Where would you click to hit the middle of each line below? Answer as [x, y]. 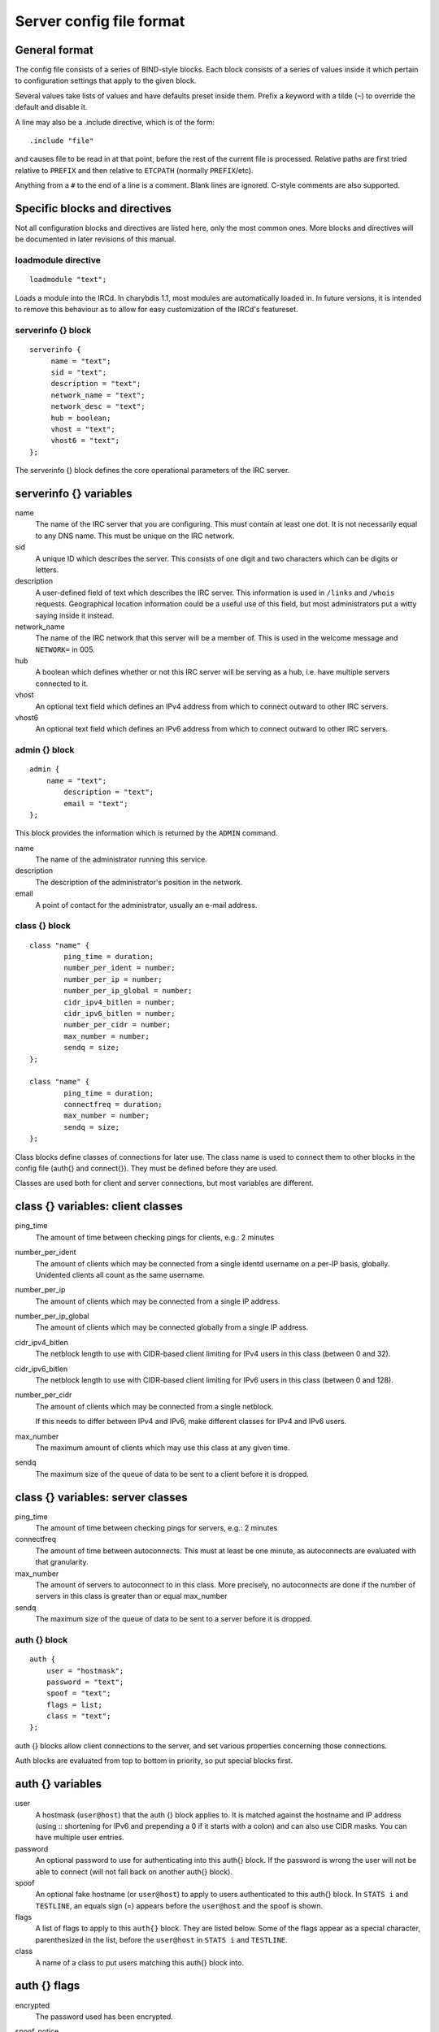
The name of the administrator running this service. [121, 860]
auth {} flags [48, 1986]
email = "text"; [96, 803]
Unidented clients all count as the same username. [120, 1274]
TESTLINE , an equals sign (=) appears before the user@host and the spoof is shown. [179, 1905]
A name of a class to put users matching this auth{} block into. [139, 1962]
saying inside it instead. [75, 615]
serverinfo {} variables [74, 493]
